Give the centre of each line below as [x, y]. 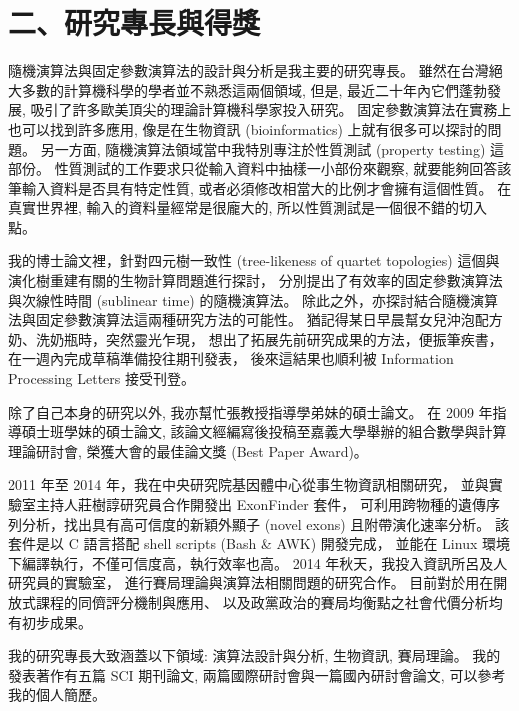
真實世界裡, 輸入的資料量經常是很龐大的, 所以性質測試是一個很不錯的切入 [248, 207]
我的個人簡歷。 [57, 694]
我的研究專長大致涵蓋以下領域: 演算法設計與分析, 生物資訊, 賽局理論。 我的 [254, 655]
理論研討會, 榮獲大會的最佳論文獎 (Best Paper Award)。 [188, 450]
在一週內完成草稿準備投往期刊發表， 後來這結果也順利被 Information [231, 358]
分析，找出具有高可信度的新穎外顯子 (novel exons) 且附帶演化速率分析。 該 [265, 523]
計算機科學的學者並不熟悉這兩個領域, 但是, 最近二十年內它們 [261, 89]
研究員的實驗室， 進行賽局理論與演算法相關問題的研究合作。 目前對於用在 [251, 582]
